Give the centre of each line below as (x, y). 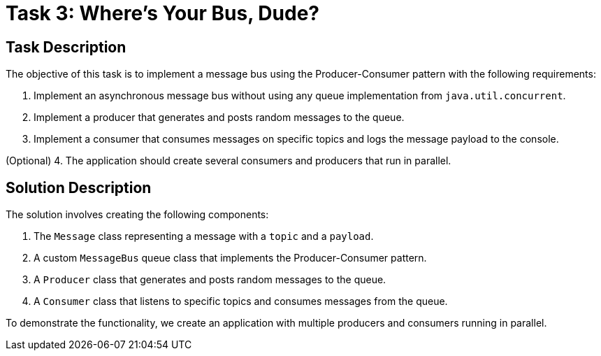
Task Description (66, 47)
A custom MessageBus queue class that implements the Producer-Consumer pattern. (230, 258)
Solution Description (79, 187)
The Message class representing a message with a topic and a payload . (204, 236)
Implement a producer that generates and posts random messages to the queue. (219, 118)
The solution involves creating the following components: (137, 215)
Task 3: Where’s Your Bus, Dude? (162, 13)
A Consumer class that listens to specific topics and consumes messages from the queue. (241, 301)
